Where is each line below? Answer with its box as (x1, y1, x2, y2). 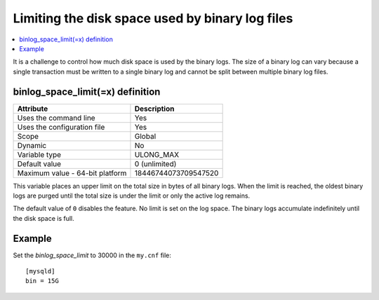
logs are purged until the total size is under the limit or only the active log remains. (13, 191, 251, 200)
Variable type (17, 149, 62, 159)
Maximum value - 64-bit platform (17, 168, 127, 178)
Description (134, 104, 175, 114)
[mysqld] (25, 267, 55, 275)
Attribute (17, 104, 48, 114)
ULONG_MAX (134, 149, 179, 159)
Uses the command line (17, 113, 95, 123)
